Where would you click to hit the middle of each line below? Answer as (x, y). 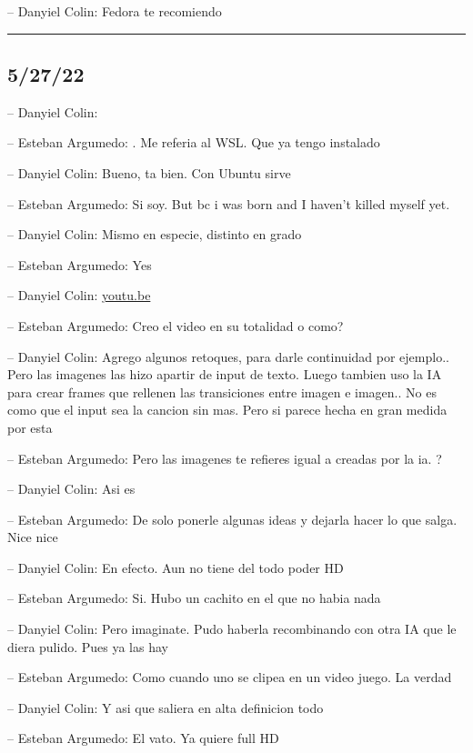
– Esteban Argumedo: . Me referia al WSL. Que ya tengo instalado (194, 142)
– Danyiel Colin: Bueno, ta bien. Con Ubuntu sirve (149, 172)
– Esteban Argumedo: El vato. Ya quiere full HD (143, 738)
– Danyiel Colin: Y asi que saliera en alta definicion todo (166, 707)
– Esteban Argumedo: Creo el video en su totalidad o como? (176, 325)
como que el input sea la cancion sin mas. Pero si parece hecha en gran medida (227, 410)
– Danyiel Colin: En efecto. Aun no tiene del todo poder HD (176, 567)
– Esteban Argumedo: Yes (80, 264)
